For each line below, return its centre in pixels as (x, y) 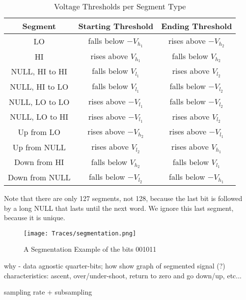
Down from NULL (39, 177)
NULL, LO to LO (39, 101)
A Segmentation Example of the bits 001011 (90, 249)
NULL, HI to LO (39, 86)
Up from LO (39, 132)
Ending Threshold (197, 26)
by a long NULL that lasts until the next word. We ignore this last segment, (119, 208)
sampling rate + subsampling (48, 292)
